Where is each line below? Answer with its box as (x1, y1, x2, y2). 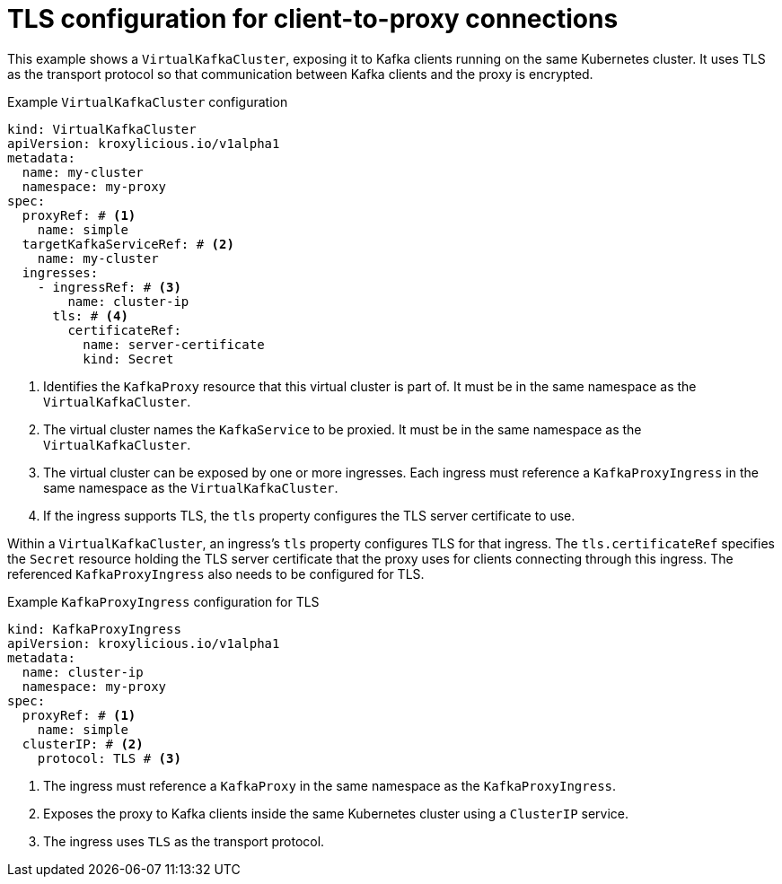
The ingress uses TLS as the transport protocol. (43, 833, 325, 849)
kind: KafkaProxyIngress (7, 621, 181, 636)
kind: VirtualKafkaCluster (7, 121, 197, 136)
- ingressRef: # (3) (37, 279, 181, 294)
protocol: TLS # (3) (37, 750, 181, 766)
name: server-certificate (83, 337, 265, 352)
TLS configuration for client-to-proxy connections (7, 4, 619, 34)
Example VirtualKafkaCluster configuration (7, 93, 288, 109)
